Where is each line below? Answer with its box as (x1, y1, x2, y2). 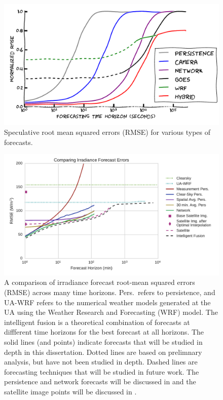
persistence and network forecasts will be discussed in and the (4, 376, 196, 387)
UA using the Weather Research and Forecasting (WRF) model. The (4, 307, 218, 317)
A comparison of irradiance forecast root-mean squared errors (4, 277, 195, 287)
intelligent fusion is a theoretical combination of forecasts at (4, 316, 190, 327)
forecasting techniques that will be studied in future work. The (4, 366, 199, 377)
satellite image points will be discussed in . (4, 386, 137, 396)
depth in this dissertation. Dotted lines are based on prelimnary (4, 346, 202, 357)
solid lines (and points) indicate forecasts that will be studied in (4, 336, 203, 347)
